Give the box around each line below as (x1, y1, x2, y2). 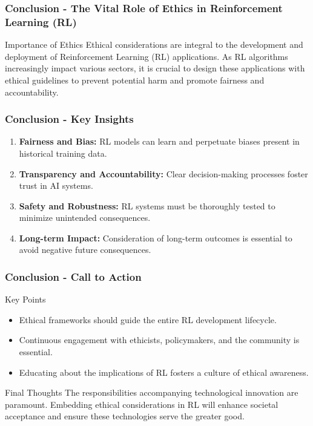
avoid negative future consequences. (19, 243, 151, 256)
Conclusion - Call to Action (5, 269, 142, 284)
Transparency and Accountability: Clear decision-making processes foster (19, 167, 308, 180)
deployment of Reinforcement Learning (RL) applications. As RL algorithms (5, 50, 288, 62)
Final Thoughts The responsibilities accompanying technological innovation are (5, 386, 298, 399)
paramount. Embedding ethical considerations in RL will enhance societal (5, 398, 278, 410)
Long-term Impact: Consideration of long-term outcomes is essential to (19, 231, 292, 244)
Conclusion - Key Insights (5, 111, 134, 126)
